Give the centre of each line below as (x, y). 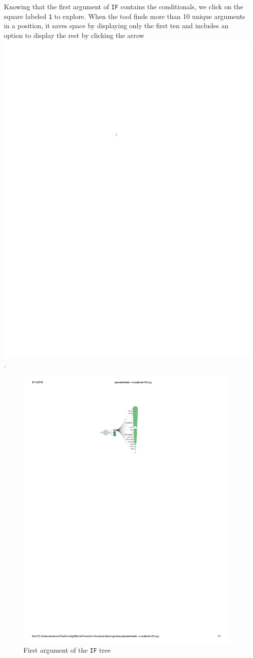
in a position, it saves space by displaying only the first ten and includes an (116, 26)
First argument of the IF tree (67, 649)
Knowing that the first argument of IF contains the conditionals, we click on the (124, 6)
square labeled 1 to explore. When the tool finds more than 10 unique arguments (125, 16)
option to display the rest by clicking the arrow (74, 35)
